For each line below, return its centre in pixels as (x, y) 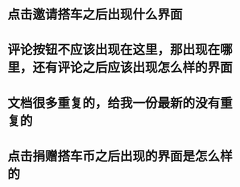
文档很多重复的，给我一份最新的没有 (114, 103)
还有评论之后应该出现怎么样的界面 (133, 68)
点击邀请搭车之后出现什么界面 (95, 15)
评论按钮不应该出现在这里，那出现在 (114, 50)
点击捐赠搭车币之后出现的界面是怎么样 (120, 156)
